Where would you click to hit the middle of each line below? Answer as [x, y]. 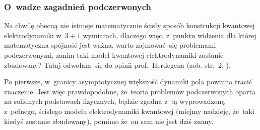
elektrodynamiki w [33, 35]
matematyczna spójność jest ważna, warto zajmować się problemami [110, 45]
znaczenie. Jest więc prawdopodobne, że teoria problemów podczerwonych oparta [130, 91]
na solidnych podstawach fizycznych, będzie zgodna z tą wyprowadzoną [115, 101]
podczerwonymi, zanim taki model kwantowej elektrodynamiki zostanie [114, 55]
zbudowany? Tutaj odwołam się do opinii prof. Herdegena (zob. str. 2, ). [117, 64]
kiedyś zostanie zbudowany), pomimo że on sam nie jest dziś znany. [109, 121]
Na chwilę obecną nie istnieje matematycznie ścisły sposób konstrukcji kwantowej [129, 25]
